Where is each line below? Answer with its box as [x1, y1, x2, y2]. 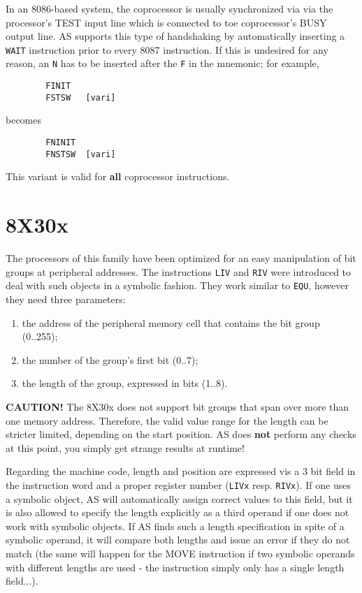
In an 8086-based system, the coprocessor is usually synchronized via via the [6, 1, 333, 15]
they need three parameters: [6, 291, 126, 306]
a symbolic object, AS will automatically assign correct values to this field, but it [6, 491, 353, 506]
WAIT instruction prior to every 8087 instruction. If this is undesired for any [6, 42, 328, 57]
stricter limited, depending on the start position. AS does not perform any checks [6, 427, 356, 441]
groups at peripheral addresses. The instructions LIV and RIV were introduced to [6, 264, 352, 279]
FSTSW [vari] [45, 92, 116, 103]
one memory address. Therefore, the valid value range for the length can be [6, 413, 328, 427]
